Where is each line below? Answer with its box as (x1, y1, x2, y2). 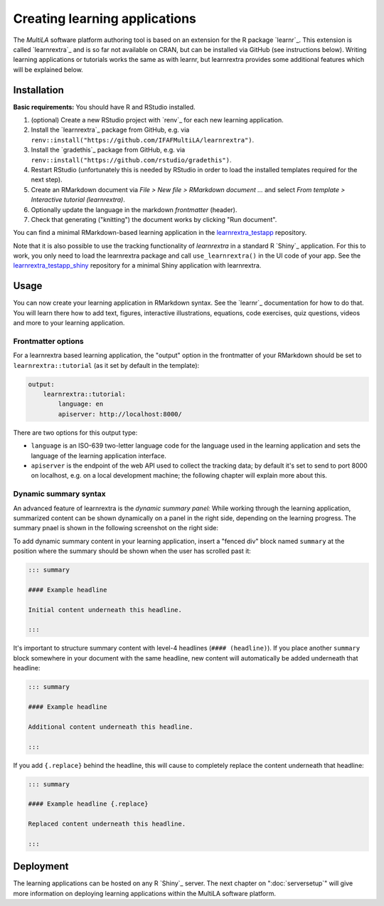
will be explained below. (13, 65, 83, 74)
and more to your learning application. (13, 319, 125, 327)
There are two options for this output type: (13, 428, 138, 437)
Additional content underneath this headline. (28, 722, 193, 731)
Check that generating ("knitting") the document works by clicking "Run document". (31, 215, 277, 223)
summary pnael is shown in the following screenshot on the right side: (13, 524, 218, 532)
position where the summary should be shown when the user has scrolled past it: (13, 547, 252, 555)
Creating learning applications (13, 11, 197, 26)
